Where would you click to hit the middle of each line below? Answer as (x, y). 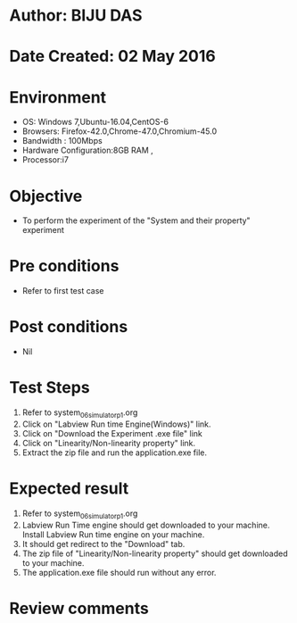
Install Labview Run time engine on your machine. (113, 534)
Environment (58, 97)
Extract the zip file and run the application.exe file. (115, 453)
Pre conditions (64, 266)
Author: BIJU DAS (76, 16)
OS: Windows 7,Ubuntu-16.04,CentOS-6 (95, 122)
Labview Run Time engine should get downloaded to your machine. (146, 525)
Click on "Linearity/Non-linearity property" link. (109, 443)
